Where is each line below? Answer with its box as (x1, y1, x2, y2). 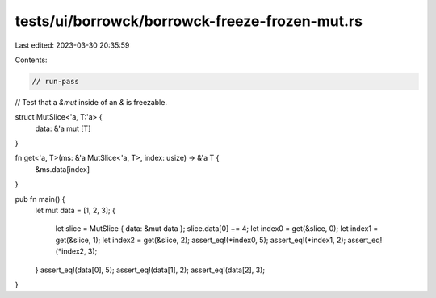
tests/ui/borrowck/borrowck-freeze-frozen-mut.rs (15, 12, 363, 30)
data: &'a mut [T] (35, 124, 91, 133)
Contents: (15, 55, 48, 65)
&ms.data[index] (35, 164, 90, 174)
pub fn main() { (15, 194, 65, 204)
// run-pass (31, 77, 80, 86)
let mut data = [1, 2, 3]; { (35, 206, 116, 216)
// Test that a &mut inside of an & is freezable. (15, 97, 167, 107)
